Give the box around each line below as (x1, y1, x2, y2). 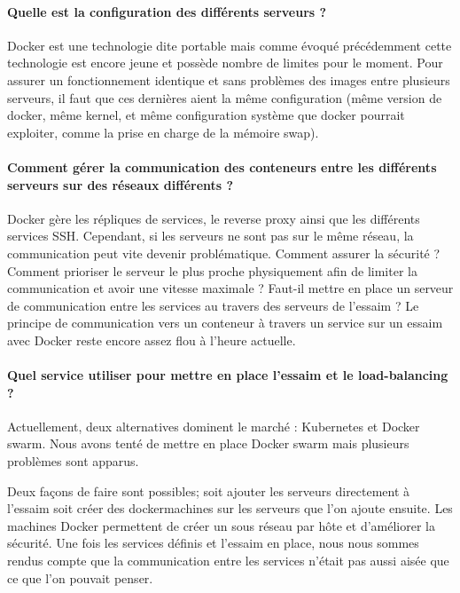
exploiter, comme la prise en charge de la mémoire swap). (7, 123, 319, 141)
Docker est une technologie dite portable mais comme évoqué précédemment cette (7, 36, 452, 54)
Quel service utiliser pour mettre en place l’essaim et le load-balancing (7, 366, 448, 384)
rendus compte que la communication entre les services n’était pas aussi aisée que (7, 551, 449, 570)
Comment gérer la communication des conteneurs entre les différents (7, 157, 437, 176)
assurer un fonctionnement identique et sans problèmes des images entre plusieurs (7, 70, 450, 89)
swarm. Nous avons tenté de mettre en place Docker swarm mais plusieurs (7, 434, 409, 453)
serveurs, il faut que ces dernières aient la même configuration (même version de (7, 88, 442, 107)
